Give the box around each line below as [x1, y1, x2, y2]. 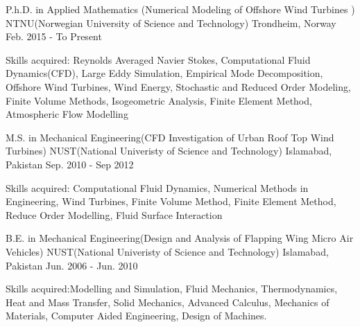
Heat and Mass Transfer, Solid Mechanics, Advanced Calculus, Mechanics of [6, 294, 329, 309]
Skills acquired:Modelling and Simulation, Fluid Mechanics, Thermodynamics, [6, 281, 338, 296]
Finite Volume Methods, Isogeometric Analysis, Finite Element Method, [6, 93, 312, 107]
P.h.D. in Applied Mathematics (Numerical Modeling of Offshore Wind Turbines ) [6, 2, 355, 16]
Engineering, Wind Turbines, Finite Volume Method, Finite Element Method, [6, 194, 336, 209]
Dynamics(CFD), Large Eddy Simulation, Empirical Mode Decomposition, [6, 66, 323, 80]
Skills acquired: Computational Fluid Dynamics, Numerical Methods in [6, 180, 309, 195]
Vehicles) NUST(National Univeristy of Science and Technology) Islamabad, [6, 244, 329, 258]
